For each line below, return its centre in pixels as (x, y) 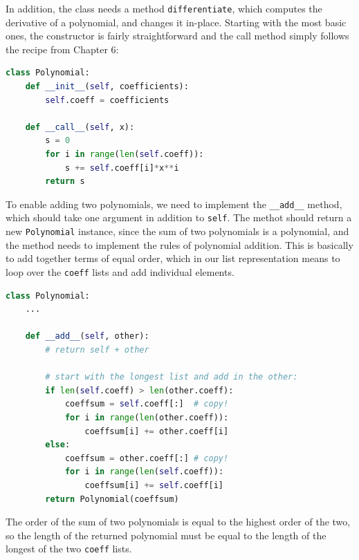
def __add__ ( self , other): (87, 336)
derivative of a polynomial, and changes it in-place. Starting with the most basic (176, 22)
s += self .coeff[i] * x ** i (122, 168)
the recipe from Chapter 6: (62, 49)
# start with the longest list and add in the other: (172, 377)
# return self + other (97, 349)
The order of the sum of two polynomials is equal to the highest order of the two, (178, 522)
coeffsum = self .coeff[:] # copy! (147, 404)
